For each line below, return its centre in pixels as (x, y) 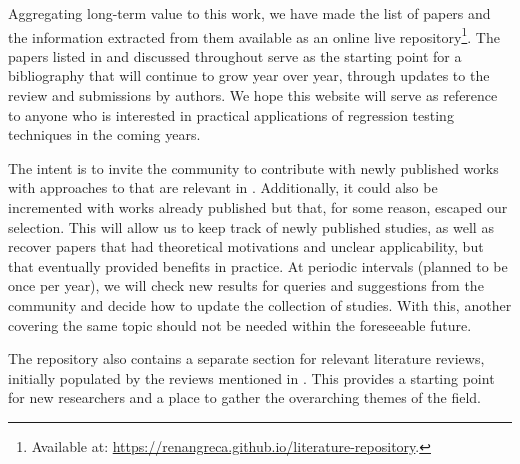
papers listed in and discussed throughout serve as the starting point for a (235, 55)
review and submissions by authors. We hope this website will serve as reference (253, 95)
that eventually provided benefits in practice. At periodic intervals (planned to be (258, 265)
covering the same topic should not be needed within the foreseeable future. (240, 324)
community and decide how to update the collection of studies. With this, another (260, 304)
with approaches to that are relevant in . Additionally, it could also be (223, 187)
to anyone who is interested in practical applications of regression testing (231, 114)
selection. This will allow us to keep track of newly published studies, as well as (251, 226)
